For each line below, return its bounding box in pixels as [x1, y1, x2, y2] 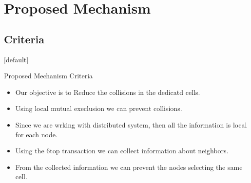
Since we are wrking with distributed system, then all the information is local [15, 119, 247, 129]
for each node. [15, 129, 58, 139]
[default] [4, 54, 29, 64]
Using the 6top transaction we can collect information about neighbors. [15, 146, 229, 156]
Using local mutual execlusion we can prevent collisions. [15, 103, 182, 113]
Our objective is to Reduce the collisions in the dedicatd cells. [15, 87, 200, 97]
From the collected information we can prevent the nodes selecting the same [15, 162, 243, 172]
